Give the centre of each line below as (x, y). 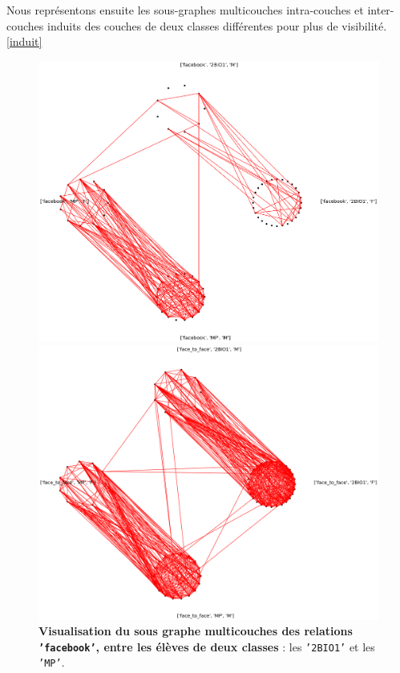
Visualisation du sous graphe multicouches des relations (196, 631)
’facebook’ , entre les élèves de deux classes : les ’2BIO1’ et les (207, 646)
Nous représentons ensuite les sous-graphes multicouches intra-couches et (185, 10)
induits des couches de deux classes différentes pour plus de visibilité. (217, 25)
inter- (381, 10)
